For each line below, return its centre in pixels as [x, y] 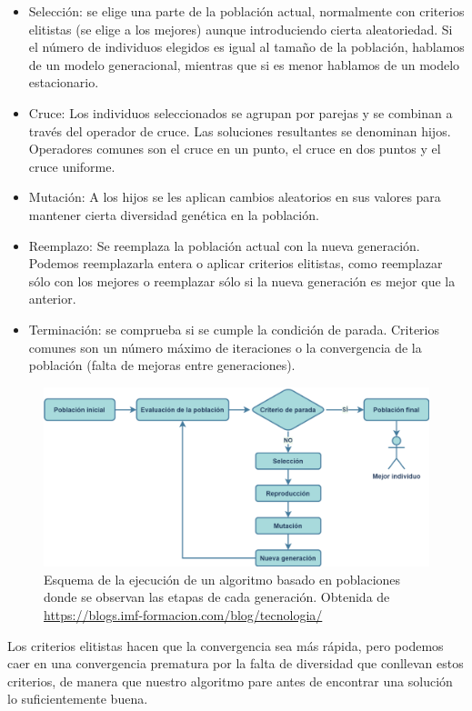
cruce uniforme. [72, 166]
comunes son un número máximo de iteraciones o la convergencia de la [225, 347]
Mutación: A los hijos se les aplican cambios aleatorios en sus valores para [235, 197]
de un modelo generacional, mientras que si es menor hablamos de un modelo [244, 64]
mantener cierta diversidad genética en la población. [174, 214]
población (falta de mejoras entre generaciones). [162, 365]
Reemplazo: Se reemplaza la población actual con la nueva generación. [224, 245]
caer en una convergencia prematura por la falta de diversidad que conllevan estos [236, 663]
